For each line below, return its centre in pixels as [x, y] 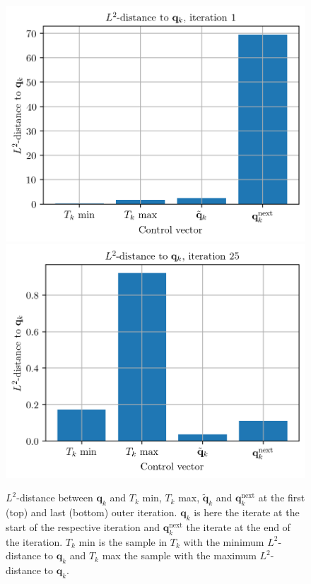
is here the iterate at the [247, 512]
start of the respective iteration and [83, 526]
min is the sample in [123, 541]
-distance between [55, 497]
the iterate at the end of [238, 526]
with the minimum [224, 541]
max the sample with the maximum [179, 555]
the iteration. [34, 541]
